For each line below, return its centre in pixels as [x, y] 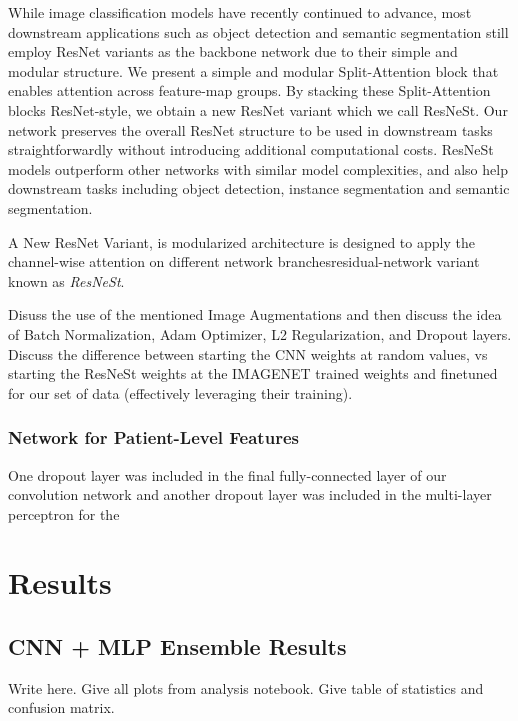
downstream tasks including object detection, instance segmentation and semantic [259, 188]
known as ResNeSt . [66, 280]
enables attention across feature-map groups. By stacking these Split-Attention [249, 90]
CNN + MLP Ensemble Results [177, 646]
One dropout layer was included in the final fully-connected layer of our [227, 474]
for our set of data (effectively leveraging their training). [180, 392]
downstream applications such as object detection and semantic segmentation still [258, 31]
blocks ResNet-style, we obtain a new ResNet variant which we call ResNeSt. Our [258, 109]
